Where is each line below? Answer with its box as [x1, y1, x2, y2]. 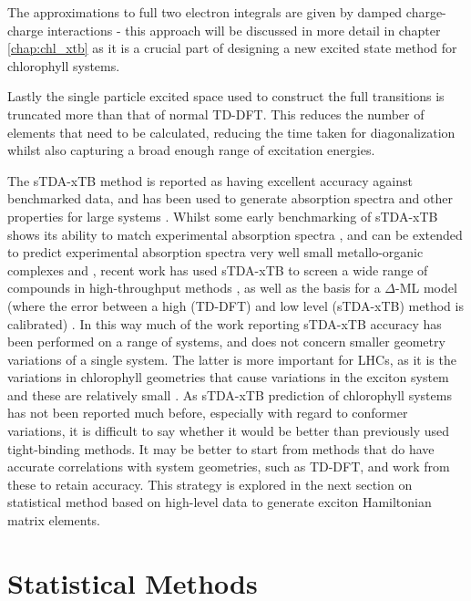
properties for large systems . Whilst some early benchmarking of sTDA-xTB [7, 206, 438, 225]
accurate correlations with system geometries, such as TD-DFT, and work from [7, 457, 450, 476]
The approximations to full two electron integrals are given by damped [7, 3, 403, 21]
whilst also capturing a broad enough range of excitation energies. [7, 140, 375, 160]
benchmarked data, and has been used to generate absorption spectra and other [7, 189, 453, 208]
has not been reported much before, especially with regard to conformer [7, 403, 408, 422]
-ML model [395, 278, 457, 297]
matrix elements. [7, 511, 100, 530]
